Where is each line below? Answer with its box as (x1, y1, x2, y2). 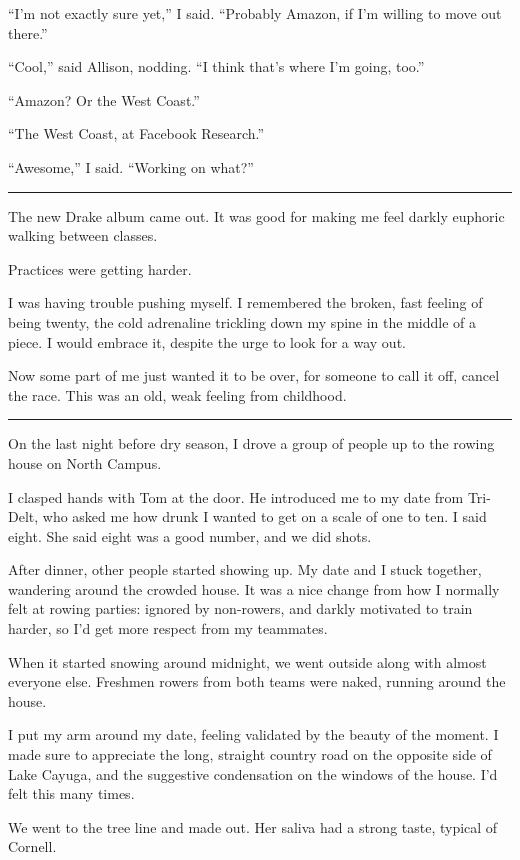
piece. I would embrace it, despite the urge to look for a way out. (8, 331, 406, 352)
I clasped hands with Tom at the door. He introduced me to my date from (8, 486, 464, 507)
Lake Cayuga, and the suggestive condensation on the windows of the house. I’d (8, 763, 498, 784)
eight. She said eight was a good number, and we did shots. (8, 525, 372, 546)
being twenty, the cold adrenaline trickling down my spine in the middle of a (8, 311, 477, 332)
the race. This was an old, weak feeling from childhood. (8, 384, 347, 405)
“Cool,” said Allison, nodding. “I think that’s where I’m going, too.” (8, 56, 425, 77)
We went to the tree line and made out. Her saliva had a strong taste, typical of (8, 816, 498, 837)
